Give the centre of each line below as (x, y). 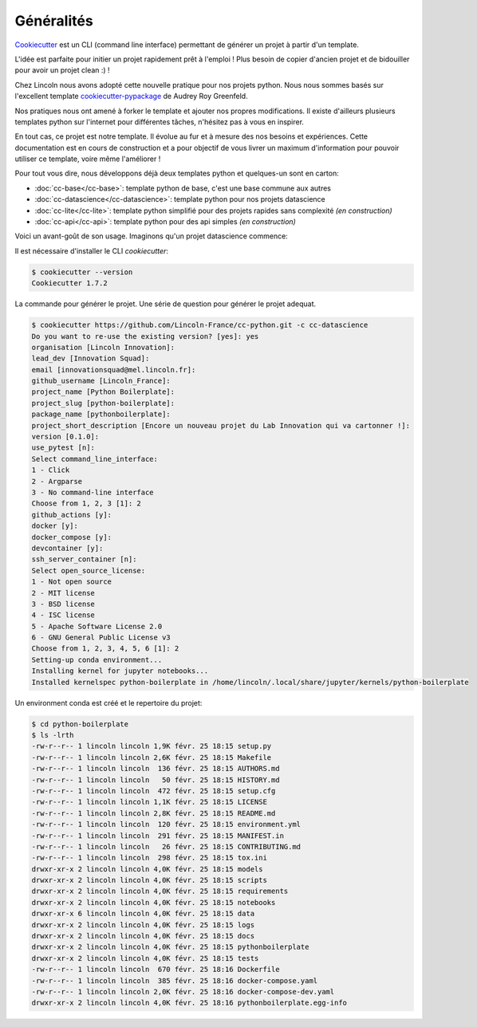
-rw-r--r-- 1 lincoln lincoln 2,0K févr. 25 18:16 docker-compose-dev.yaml (183, 992)
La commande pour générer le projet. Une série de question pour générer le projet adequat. (166, 304)
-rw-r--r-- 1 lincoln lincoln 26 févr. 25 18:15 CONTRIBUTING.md (166, 846)
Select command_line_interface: (95, 459)
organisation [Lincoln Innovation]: (103, 347)
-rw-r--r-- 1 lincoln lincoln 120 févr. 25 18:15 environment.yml (166, 824)
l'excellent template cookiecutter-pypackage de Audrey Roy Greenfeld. (131, 96)
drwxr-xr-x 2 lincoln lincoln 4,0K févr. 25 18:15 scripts (149, 880)
